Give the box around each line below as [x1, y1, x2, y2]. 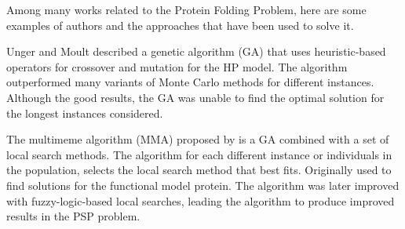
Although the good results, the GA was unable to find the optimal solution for [6, 89, 385, 105]
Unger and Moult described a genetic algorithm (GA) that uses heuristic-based [6, 43, 386, 60]
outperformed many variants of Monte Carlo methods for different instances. [6, 74, 374, 90]
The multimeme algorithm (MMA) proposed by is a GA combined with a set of [6, 131, 389, 147]
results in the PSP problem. [6, 208, 140, 224]
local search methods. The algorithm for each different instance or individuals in [6, 146, 392, 162]
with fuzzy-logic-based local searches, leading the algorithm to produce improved [6, 192, 395, 209]
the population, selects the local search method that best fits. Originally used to [6, 162, 392, 178]
